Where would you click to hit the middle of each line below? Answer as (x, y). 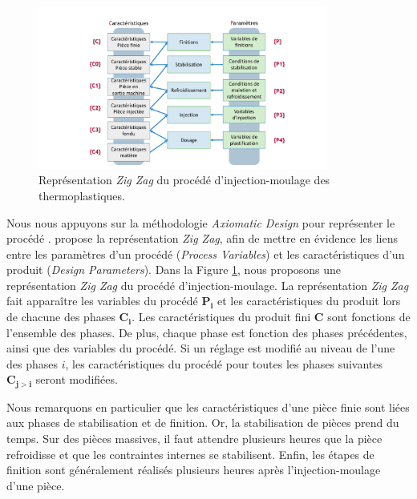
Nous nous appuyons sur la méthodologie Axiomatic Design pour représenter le (201, 222)
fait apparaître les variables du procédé (102, 301)
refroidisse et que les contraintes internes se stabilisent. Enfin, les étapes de (190, 454)
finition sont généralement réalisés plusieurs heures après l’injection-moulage (194, 470)
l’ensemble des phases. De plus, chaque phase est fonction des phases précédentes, (207, 332)
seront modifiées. (77, 379)
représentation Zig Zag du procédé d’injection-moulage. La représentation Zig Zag (208, 285)
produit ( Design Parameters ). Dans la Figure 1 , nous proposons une (174, 270)
